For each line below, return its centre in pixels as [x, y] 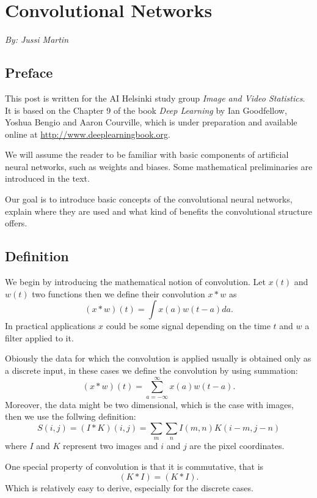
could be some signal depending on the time [188, 326]
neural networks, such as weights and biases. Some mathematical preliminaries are [159, 166]
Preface [29, 72]
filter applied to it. [39, 337]
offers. [16, 223]
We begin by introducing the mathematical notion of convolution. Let [135, 282]
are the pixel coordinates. [237, 446]
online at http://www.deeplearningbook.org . [88, 134]
